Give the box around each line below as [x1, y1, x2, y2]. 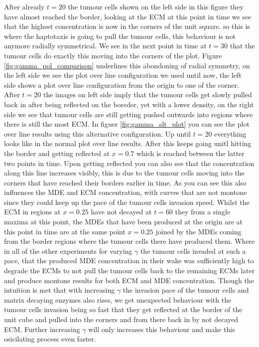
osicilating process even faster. [4, 334, 96, 344]
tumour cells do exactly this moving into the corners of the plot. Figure [4, 50, 222, 60]
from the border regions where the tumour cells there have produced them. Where [4, 236, 255, 246]
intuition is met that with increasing [4, 285, 115, 295]
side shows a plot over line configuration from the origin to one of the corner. [4, 79, 239, 90]
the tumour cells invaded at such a [140, 245, 246, 256]
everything [214, 128, 247, 139]
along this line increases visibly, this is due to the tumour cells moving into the [4, 168, 245, 178]
